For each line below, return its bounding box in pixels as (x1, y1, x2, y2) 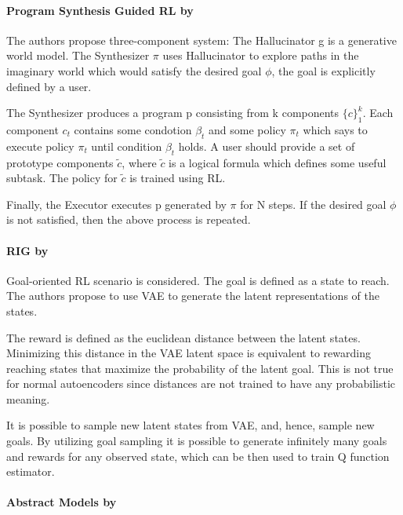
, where (122, 154, 157, 170)
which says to (303, 121, 368, 137)
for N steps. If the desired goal (240, 195, 387, 212)
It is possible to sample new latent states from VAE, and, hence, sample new (6, 417, 375, 433)
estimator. (6, 463, 55, 480)
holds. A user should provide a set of (178, 137, 355, 154)
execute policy (6, 137, 74, 154)
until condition (91, 137, 162, 154)
